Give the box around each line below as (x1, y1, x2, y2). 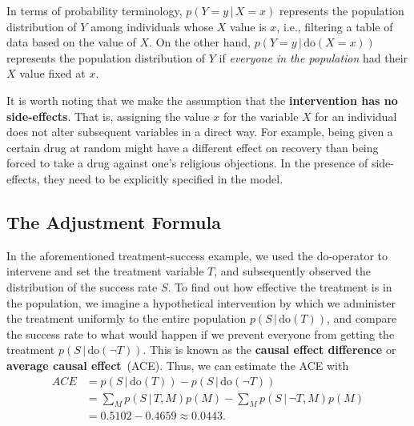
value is (230, 18, 267, 34)
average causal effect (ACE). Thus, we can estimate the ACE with (6, 356, 349, 373)
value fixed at (19, 65, 86, 82)
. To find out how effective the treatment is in (167, 278, 392, 295)
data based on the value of (6, 34, 136, 50)
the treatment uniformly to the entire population (6, 310, 247, 327)
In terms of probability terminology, (6, 2, 183, 18)
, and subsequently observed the (214, 263, 372, 279)
